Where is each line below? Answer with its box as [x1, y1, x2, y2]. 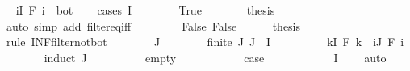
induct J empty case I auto [44, 48, 387, 65]
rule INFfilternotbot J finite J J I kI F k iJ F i [6, 33, 404, 50]
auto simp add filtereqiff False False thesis [6, 17, 301, 34]
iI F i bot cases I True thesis [15, 2, 275, 18]
